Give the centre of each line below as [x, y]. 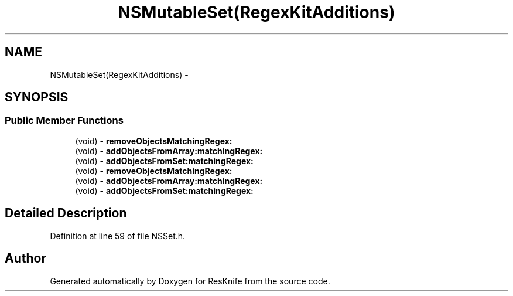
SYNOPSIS [37, 97]
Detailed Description [66, 213]
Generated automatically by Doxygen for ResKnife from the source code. [190, 281]
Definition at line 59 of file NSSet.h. [118, 236]
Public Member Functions [64, 120]
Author [25, 258]
